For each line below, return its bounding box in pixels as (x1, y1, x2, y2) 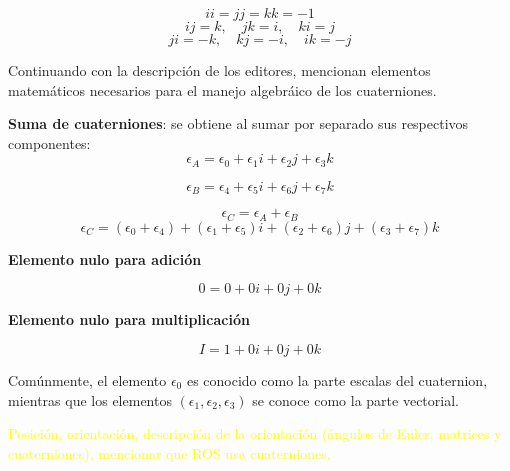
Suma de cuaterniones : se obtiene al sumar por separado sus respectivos (8, 113, 469, 134)
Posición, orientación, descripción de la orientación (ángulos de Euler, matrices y (8, 423, 502, 444)
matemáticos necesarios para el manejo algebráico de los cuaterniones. (8, 79, 437, 100)
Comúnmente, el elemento (8, 369, 167, 390)
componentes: (8, 132, 91, 153)
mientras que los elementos (8, 389, 172, 410)
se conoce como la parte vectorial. (252, 389, 459, 410)
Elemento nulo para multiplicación (8, 309, 250, 330)
